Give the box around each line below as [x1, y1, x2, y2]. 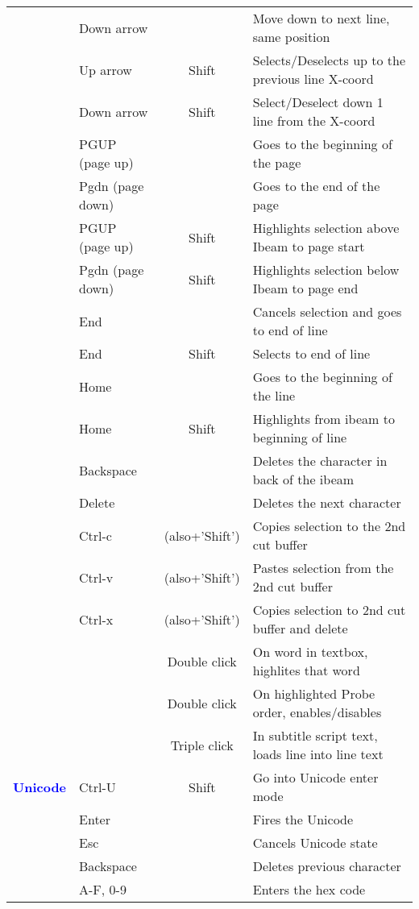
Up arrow [79, 60, 132, 79]
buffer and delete [252, 619, 348, 637]
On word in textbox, [252, 642, 368, 661]
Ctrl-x [79, 609, 114, 629]
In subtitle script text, [252, 726, 378, 745]
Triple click [170, 735, 234, 754]
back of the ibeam [252, 470, 355, 488]
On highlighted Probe [252, 684, 375, 703]
